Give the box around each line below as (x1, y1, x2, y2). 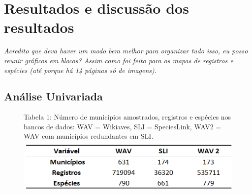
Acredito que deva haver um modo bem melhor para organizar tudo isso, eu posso (4, 46, 248, 56)
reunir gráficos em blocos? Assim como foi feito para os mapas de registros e (4, 55, 233, 65)
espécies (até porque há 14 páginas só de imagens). (4, 65, 157, 75)
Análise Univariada (4, 89, 103, 104)
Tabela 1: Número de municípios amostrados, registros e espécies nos (24, 112, 231, 122)
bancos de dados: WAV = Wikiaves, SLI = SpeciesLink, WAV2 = (24, 121, 221, 131)
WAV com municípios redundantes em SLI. (24, 131, 154, 141)
